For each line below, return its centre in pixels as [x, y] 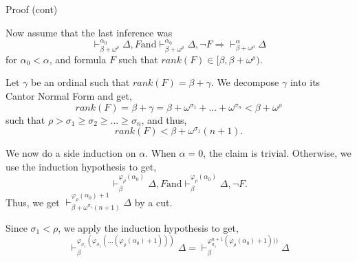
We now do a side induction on [71, 153]
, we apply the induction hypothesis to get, [148, 227]
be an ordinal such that [80, 82]
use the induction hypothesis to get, [81, 166]
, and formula [78, 59]
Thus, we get [33, 202]
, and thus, [164, 119]
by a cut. [153, 202]
